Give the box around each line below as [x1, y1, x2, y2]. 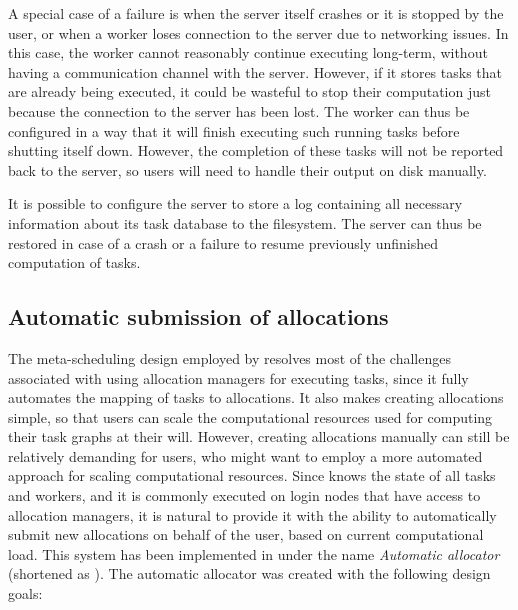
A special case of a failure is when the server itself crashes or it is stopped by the [8, 3, 504, 23]
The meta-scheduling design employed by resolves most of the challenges [8, 347, 451, 368]
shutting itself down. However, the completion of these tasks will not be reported [8, 140, 504, 161]
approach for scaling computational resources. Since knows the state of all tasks [8, 465, 496, 486]
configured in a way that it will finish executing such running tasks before [8, 120, 460, 141]
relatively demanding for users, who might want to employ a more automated [8, 445, 483, 466]
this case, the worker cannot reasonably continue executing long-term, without [8, 42, 488, 63]
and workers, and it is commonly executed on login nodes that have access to [8, 485, 481, 506]
